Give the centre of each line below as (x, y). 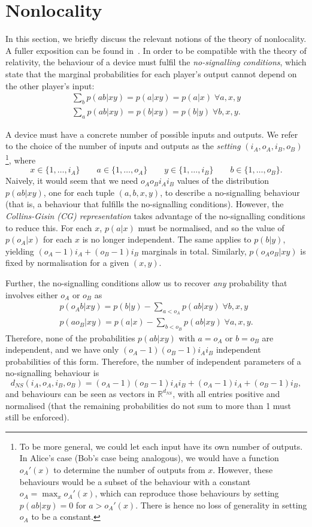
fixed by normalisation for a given (67, 263)
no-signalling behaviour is (52, 373)
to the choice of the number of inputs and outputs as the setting (123, 146)
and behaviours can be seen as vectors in (80, 393)
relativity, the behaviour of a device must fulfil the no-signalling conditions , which (156, 62)
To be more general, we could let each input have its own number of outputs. (161, 446)
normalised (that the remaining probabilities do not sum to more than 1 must (148, 405)
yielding (20, 251)
